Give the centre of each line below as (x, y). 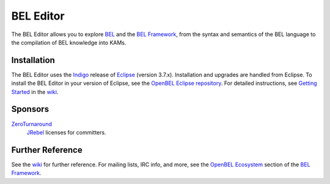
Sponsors (30, 109)
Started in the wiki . (35, 92)
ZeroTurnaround (31, 124)
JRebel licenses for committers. (66, 132)
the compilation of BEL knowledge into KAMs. (69, 42)
